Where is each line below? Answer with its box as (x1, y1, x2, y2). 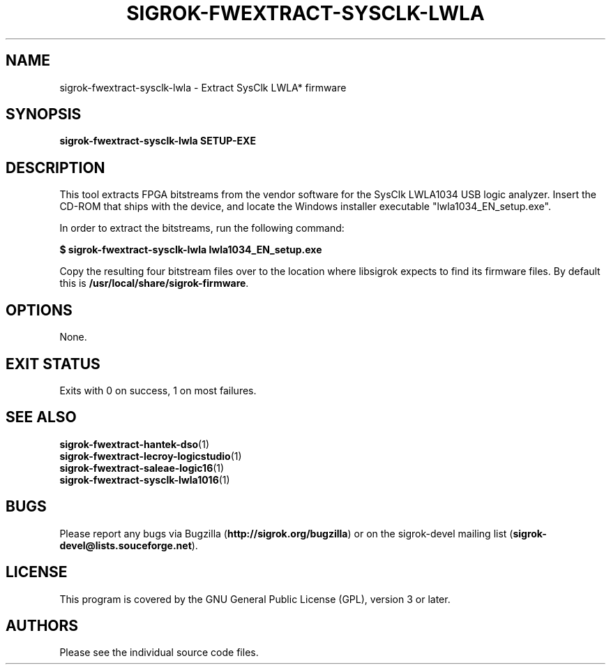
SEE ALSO (6, 408, 77, 426)
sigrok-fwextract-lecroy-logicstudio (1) (59, 449, 242, 462)
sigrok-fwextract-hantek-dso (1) (59, 438, 209, 450)
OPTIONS (6, 301, 73, 319)
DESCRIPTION (6, 158, 105, 177)
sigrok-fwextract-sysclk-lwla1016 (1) (59, 473, 230, 486)
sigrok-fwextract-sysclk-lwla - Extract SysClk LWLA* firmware (59, 81, 347, 94)
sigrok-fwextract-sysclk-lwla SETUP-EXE (59, 135, 256, 147)
